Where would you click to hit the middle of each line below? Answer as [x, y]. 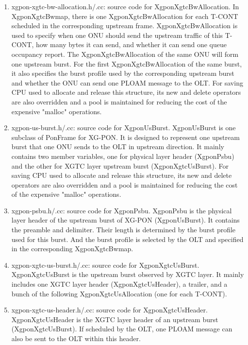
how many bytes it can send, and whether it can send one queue [131, 44]
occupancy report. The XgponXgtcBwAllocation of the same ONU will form [125, 54]
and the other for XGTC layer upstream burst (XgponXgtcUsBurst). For [120, 165]
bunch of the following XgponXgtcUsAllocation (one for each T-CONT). [119, 293]
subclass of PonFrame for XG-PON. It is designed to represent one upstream [125, 137]
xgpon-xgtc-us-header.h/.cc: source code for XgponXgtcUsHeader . [109, 310]
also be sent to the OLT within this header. [76, 338]
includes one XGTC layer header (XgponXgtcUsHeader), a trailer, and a [119, 284]
